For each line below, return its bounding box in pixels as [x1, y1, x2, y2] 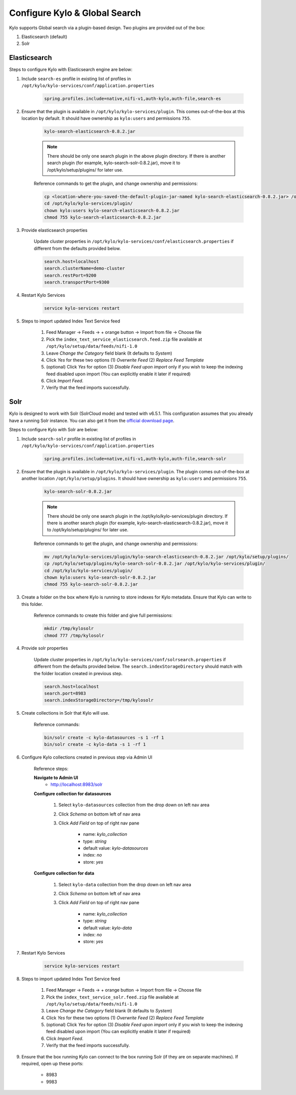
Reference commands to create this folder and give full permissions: [34, 612, 173, 618]
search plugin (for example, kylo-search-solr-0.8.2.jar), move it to [47, 160, 181, 166]
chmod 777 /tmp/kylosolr [44, 633, 105, 638]
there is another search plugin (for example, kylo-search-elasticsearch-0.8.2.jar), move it [47, 520, 228, 526]
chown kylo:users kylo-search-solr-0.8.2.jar [44, 574, 156, 580]
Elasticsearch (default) [21, 34, 68, 40]
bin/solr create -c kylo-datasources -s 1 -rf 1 [44, 734, 164, 740]
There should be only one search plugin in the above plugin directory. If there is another [47, 153, 225, 159]
